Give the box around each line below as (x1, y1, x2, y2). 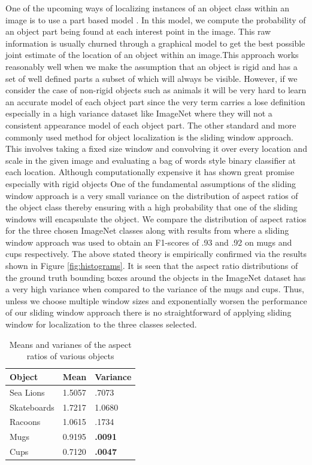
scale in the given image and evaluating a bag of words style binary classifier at (5, 154, 296, 166)
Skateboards (10, 400, 54, 413)
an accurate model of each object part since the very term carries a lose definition (5, 95, 305, 108)
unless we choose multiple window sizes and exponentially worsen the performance (5, 294, 307, 307)
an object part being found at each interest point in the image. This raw (5, 25, 271, 38)
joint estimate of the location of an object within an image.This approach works (5, 48, 299, 61)
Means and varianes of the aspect (9, 338, 132, 350)
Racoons (10, 415, 41, 428)
